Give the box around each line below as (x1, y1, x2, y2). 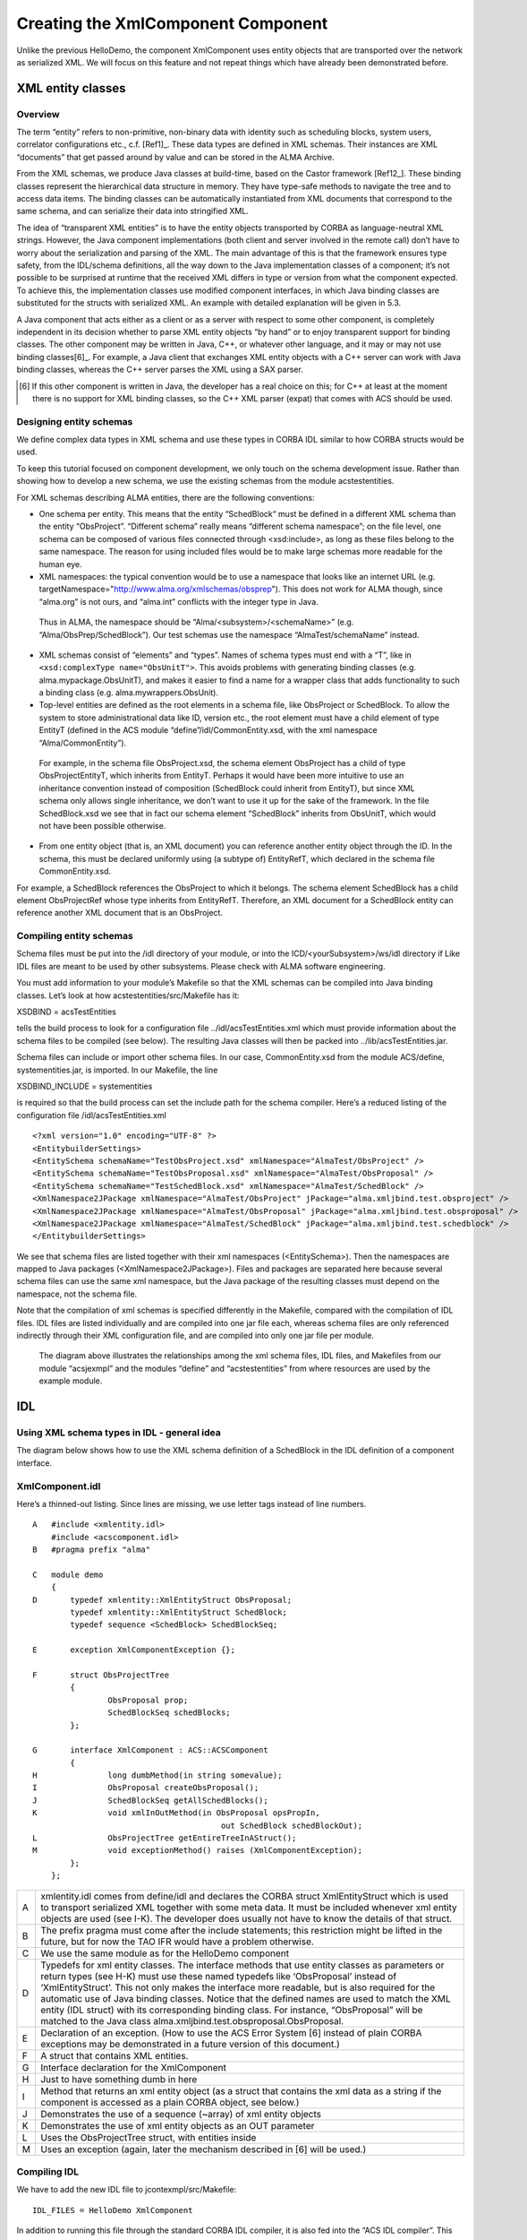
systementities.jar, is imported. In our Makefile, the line (16, 1064, 218, 1075)
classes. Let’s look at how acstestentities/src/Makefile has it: (16, 990, 240, 1001)
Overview (16, 108, 60, 120)
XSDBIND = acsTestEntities (16, 1006, 116, 1017)
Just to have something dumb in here (40, 2072, 198, 2085)
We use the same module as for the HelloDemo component (40, 1947, 290, 1960)
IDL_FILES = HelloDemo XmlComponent (32, 2205, 193, 2215)
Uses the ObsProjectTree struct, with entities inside (40, 2131, 257, 2143)
